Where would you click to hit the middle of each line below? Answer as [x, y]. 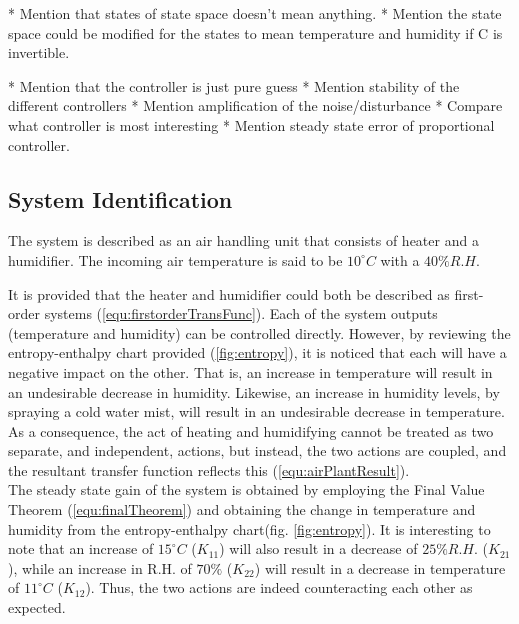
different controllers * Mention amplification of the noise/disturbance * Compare [255, 105]
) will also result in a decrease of [318, 548]
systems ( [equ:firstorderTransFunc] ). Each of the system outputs [241, 313]
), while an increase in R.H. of [100, 567]
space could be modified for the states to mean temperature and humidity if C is [255, 32]
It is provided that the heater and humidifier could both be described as [229, 293]
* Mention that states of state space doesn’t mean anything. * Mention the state [255, 13]
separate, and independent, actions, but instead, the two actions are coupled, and [257, 450]
